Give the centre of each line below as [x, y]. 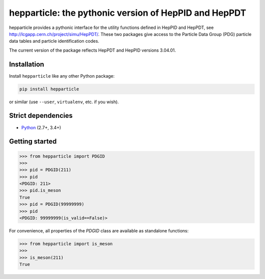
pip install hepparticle [49, 89]
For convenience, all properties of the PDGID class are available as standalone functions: [99, 231]
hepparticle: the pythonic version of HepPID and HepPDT [128, 13]
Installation [26, 64]
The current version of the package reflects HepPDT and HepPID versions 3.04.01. [93, 50]
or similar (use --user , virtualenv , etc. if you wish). [64, 102]
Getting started [33, 142]
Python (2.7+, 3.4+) [41, 127]
